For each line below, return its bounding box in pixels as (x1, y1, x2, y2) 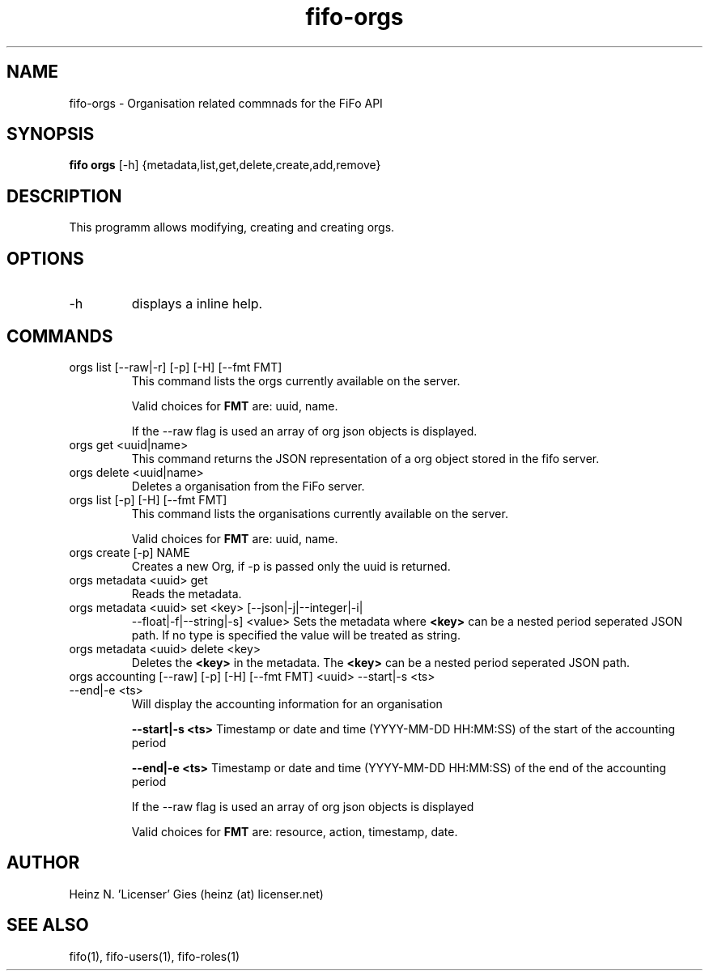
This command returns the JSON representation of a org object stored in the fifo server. (131, 451, 600, 465)
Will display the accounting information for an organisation (131, 696, 443, 711)
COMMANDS (6, 325, 113, 346)
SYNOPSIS (6, 124, 95, 145)
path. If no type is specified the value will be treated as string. (131, 627, 461, 642)
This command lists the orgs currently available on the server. (131, 373, 461, 388)
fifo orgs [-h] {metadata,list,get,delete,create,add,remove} (69, 158, 381, 172)
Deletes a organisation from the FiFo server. (131, 478, 365, 493)
